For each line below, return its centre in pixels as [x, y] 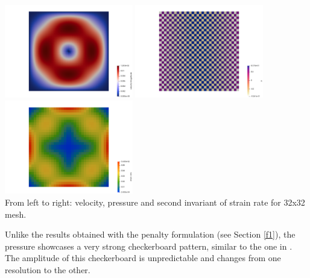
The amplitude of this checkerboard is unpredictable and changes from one [143, 258]
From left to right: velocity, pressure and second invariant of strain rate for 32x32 [155, 202]
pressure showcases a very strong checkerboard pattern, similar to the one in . [149, 246]
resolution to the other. [48, 269]
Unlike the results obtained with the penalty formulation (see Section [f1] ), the [150, 234]
